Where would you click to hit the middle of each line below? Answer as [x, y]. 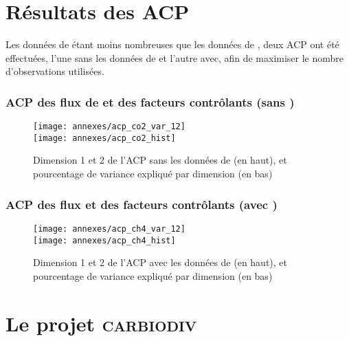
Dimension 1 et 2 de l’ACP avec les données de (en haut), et [160, 262]
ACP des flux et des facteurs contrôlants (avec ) [142, 204]
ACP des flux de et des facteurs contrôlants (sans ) [150, 101]
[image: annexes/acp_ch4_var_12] [109, 229]
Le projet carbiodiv [101, 323]
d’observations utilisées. [55, 71]
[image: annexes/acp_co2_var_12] [109, 127]
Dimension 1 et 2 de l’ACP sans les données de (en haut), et [160, 160]
